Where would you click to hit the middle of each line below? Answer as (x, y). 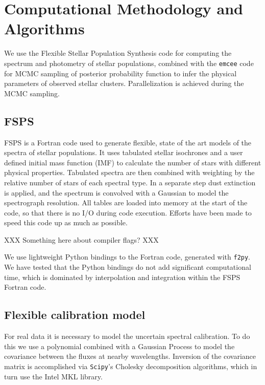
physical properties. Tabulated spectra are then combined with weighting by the (129, 172)
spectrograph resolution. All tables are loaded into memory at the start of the (126, 202)
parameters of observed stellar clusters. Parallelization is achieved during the (124, 83)
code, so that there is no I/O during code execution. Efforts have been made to (128, 212)
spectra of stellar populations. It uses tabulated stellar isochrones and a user (124, 152)
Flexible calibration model (75, 315)
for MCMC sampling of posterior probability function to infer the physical (121, 73)
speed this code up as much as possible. (66, 222)
